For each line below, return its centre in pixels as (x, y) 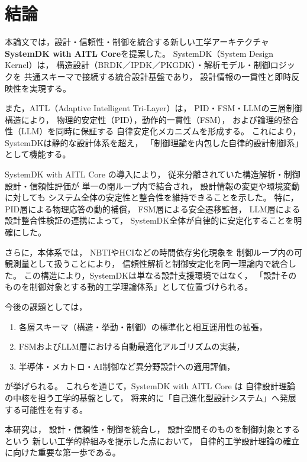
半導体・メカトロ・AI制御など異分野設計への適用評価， (127, 366)
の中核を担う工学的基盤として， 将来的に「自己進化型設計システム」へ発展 (151, 397)
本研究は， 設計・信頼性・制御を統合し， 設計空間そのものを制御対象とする (152, 429)
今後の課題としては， (46, 306)
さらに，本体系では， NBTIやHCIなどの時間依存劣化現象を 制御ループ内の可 (154, 252)
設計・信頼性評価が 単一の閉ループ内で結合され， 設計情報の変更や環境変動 (152, 185)
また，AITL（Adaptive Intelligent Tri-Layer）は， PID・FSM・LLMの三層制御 (154, 108)
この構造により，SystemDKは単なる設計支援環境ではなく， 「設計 (152, 275)
